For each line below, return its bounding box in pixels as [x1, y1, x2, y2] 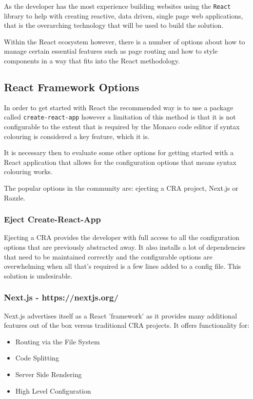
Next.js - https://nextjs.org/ [4, 291, 118, 303]
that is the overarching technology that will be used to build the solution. [4, 20, 224, 30]
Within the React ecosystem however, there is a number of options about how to [4, 36, 245, 46]
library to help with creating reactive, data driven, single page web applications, [4, 10, 243, 20]
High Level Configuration [15, 385, 91, 396]
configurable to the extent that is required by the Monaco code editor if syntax [4, 121, 240, 132]
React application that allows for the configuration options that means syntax [4, 157, 236, 167]
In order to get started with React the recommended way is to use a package [4, 102, 234, 112]
